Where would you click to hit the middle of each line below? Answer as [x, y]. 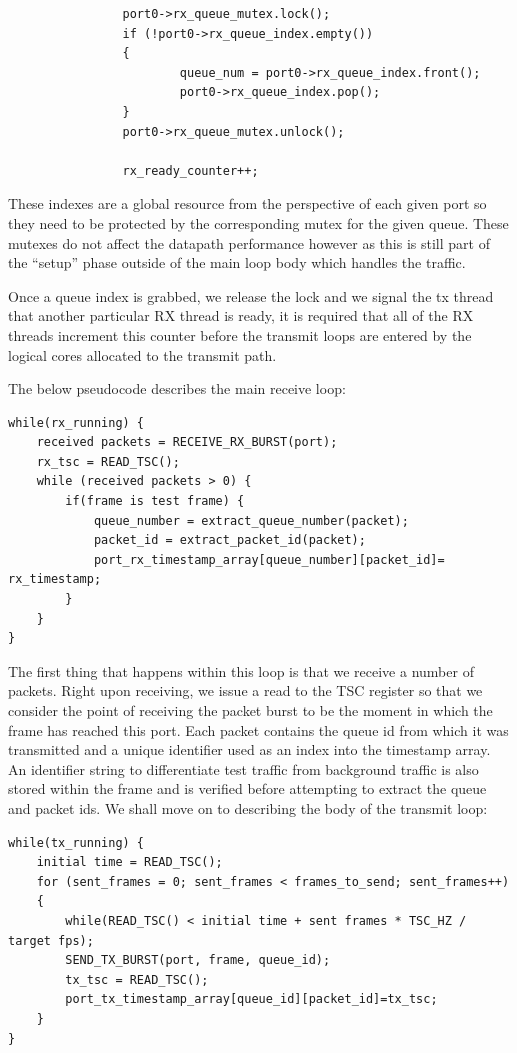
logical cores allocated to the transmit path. [142, 354]
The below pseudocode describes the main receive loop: [177, 388]
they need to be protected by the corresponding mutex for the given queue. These [258, 222]
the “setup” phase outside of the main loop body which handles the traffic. [237, 262]
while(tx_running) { [76, 842]
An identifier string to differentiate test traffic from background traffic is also [243, 768]
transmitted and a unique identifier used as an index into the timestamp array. [249, 749]
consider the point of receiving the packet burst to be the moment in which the [250, 710]
